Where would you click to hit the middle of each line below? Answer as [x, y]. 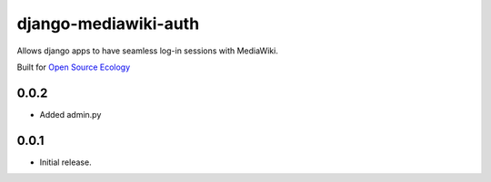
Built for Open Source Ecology [74, 67]
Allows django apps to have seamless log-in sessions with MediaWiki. [148, 51]
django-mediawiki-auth [108, 24]
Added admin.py [70, 114]
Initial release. [65, 162]
